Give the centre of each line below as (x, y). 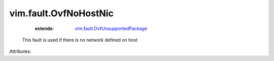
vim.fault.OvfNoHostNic (61, 13)
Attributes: (20, 51)
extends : (44, 28)
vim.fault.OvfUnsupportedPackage (111, 28)
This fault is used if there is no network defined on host (80, 40)
